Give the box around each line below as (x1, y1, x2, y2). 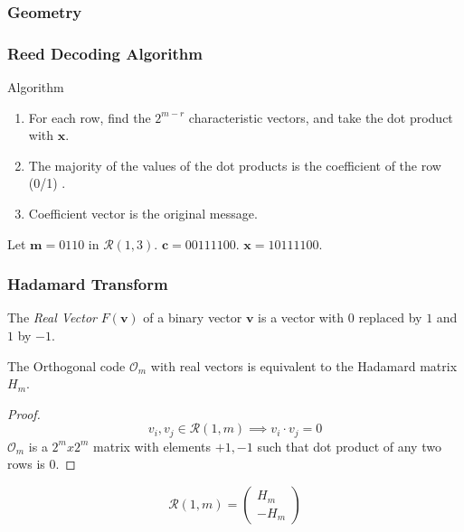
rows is (7, 454, 45, 473)
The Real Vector (7, 308, 97, 327)
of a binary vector (143, 308, 242, 327)
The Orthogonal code (7, 356, 126, 375)
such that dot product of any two (257, 436, 441, 455)
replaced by (358, 308, 422, 327)
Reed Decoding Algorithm (7, 42, 203, 64)
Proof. (7, 404, 41, 423)
